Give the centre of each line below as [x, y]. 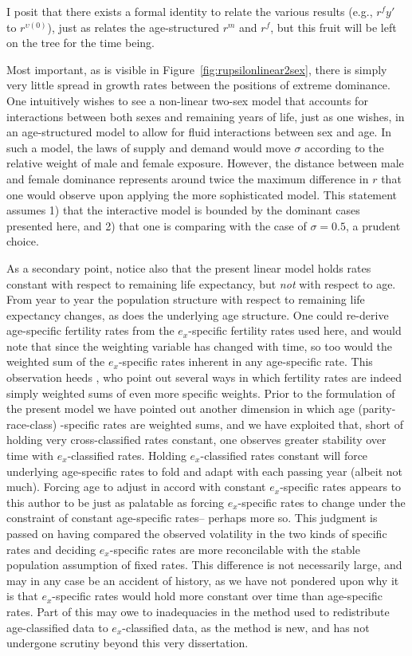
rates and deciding [51, 549]
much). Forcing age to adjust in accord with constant [136, 487]
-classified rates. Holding [127, 456]
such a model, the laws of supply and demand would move [149, 147]
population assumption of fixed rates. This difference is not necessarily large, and [204, 565]
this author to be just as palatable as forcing [116, 502]
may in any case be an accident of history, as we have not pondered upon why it [203, 580]
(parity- [377, 409]
